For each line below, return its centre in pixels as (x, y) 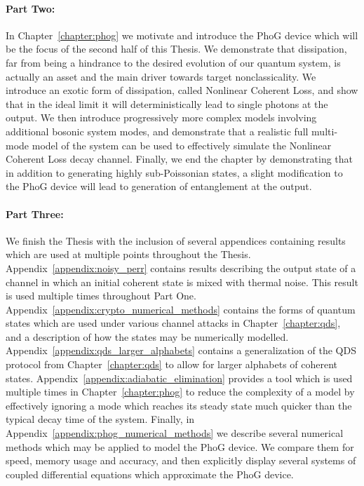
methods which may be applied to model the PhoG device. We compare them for (180, 446)
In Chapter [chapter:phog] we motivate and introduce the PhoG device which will (182, 35)
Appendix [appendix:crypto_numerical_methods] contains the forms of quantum (181, 309)
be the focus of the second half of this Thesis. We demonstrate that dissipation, (176, 49)
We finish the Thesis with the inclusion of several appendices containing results (176, 240)
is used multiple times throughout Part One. (101, 296)
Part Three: (35, 214)
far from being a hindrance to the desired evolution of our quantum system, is (173, 62)
